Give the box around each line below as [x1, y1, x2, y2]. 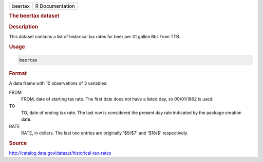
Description [9, 23, 38, 30]
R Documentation [35, 3, 75, 9]
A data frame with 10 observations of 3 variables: [9, 81, 108, 86]
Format [9, 70, 27, 77]
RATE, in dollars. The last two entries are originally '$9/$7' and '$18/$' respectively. [21, 130, 188, 136]
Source [9, 140, 27, 146]
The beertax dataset [9, 13, 59, 19]
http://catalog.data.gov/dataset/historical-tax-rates [9, 150, 112, 156]
